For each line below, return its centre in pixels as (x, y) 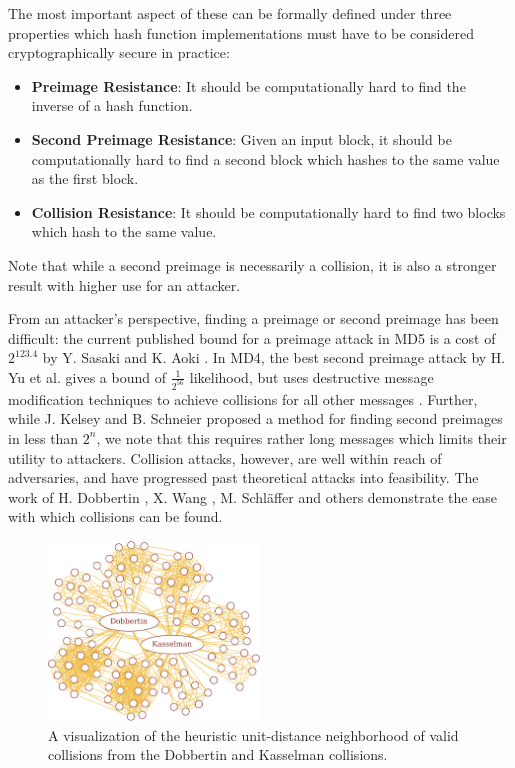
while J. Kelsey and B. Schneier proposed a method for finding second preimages (255, 418)
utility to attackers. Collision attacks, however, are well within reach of (225, 457)
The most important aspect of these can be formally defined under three (230, 13)
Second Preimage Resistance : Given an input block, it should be (241, 138)
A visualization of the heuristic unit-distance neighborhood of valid (253, 734)
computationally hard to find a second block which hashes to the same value (265, 158)
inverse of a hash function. (112, 105)
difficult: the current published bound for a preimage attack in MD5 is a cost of (252, 337)
